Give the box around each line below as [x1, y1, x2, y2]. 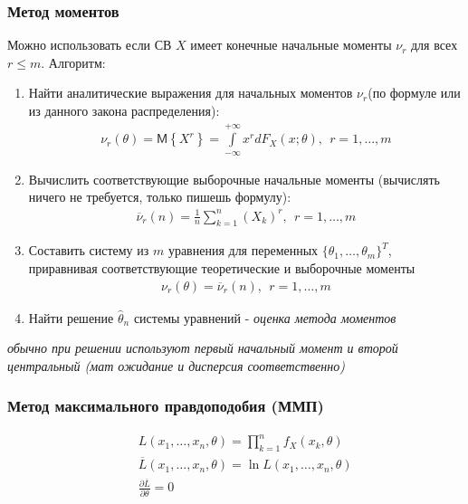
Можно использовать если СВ [7, 35, 172, 54]
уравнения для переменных [167, 241, 319, 260]
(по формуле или [368, 83, 461, 102]
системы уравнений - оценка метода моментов [133, 308, 396, 327]
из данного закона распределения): [28, 101, 220, 119]
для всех [410, 35, 458, 54]
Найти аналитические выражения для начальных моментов [28, 83, 353, 102]
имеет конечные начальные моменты [190, 35, 392, 54]
